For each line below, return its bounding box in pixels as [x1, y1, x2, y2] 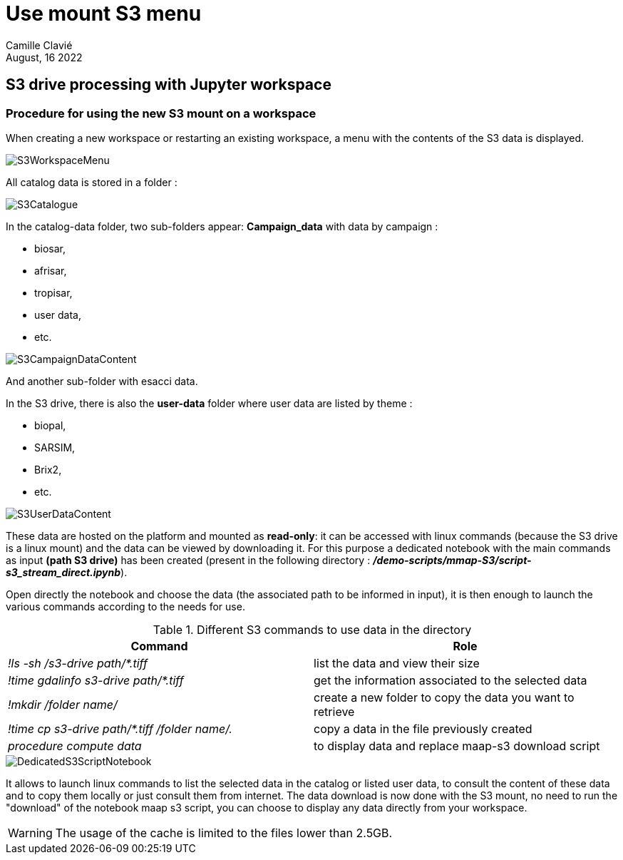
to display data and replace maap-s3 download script [314, 738, 600, 753]
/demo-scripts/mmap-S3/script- [373, 553, 532, 566]
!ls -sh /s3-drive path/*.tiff [8, 655, 148, 670]
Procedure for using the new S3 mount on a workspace [6, 106, 316, 121]
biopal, [34, 419, 66, 431]
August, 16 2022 [6, 51, 83, 63]
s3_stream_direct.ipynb [6, 565, 121, 578]
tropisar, [34, 286, 73, 299]
